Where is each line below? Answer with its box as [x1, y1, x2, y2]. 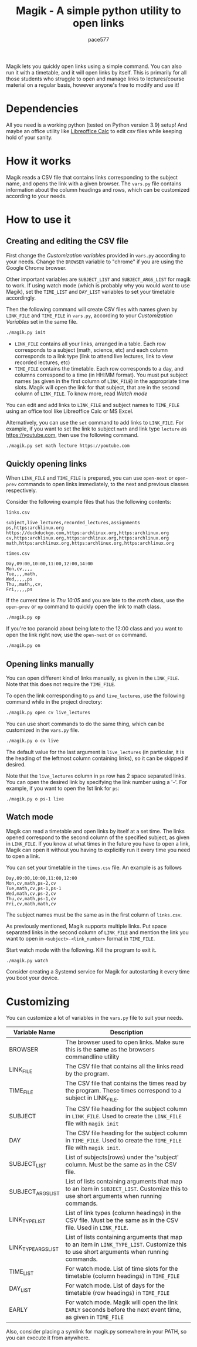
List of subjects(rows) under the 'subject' [65, 1153, 179, 1161]
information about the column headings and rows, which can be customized [6, 186, 189, 193]
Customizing [6, 995, 70, 1008]
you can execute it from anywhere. [6, 1334, 90, 1341]
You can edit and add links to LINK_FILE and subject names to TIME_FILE [6, 401, 180, 408]
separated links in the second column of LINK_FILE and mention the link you [6, 928, 189, 936]
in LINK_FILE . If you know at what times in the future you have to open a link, [6, 840, 191, 847]
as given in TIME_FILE [65, 1312, 124, 1321]
